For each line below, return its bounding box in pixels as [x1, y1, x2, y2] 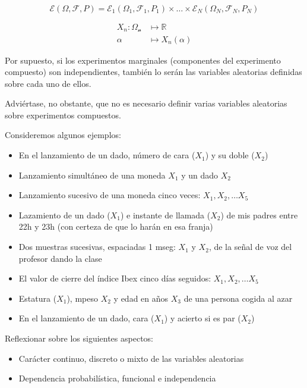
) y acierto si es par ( [164, 312, 241, 324]
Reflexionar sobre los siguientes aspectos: [5, 332, 153, 345]
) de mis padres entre [220, 208, 298, 221]
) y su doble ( [205, 149, 255, 161]
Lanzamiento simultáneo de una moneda [18, 168, 166, 181]
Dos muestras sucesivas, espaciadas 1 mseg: [18, 240, 176, 253]
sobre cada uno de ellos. [5, 77, 91, 89]
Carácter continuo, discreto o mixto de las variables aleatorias [18, 352, 244, 364]
